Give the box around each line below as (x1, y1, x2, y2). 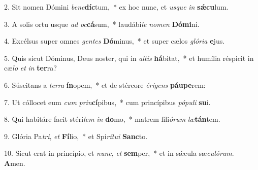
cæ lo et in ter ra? (4, 62, 57, 73)
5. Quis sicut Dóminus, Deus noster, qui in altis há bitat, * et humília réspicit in (4, 52, 254, 63)
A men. (4, 157, 25, 168)
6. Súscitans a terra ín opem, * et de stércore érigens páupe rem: (4, 79, 206, 90)
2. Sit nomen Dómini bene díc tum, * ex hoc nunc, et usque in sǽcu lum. (4, 2, 229, 12)
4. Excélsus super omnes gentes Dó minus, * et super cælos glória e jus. (4, 36, 225, 46)
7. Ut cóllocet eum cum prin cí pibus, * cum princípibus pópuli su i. (4, 96, 211, 107)
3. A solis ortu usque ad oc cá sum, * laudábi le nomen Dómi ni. (4, 18, 200, 29)
